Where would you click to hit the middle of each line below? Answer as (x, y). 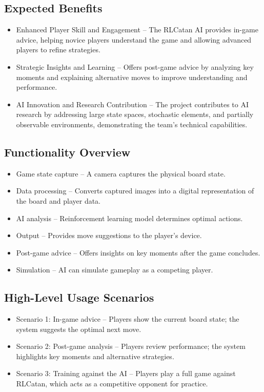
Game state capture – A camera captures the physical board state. (121, 173)
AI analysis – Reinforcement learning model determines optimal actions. (129, 218)
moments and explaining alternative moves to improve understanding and (132, 77)
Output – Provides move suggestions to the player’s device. (109, 235)
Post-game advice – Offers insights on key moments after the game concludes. (138, 252)
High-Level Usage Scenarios (79, 297)
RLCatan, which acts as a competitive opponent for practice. (112, 384)
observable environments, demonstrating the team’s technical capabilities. (132, 124)
